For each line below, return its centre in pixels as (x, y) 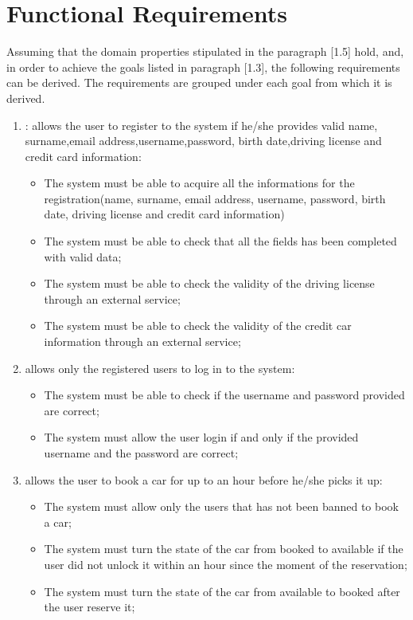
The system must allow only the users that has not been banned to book (221, 506)
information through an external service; (142, 341)
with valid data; (83, 256)
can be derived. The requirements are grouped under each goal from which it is (199, 82)
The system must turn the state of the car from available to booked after (222, 591)
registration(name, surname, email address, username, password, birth (215, 198)
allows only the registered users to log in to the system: (160, 368)
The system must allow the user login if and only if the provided (201, 437)
